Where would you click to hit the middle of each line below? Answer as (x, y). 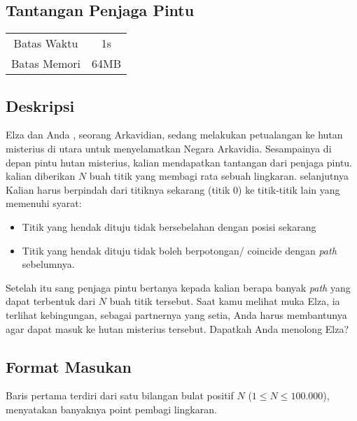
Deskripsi (40, 105)
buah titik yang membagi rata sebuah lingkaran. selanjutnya (219, 176)
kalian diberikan (41, 176)
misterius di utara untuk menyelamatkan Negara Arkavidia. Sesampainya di (169, 148)
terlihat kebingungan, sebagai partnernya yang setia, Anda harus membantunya (176, 314)
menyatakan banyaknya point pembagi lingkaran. (111, 409)
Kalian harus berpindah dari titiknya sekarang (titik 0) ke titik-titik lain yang (173, 189)
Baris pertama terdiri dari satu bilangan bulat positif (120, 395)
